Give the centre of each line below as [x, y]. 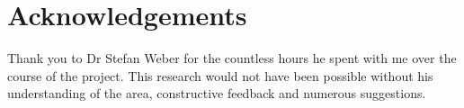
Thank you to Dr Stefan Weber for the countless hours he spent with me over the [232, 58]
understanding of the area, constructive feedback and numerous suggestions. [217, 93]
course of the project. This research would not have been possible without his [220, 75]
